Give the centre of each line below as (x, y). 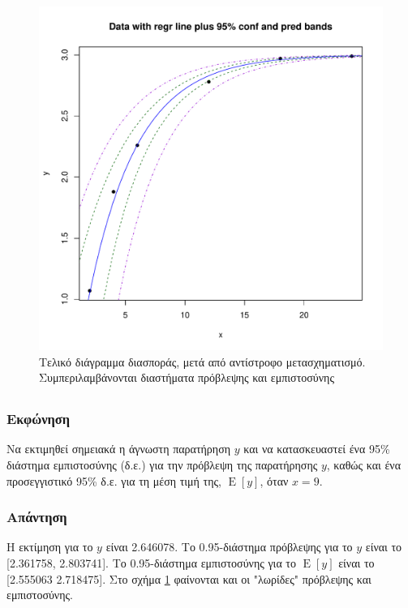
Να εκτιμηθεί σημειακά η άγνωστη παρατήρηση (119, 449)
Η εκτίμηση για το (50, 547)
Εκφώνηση (38, 419)
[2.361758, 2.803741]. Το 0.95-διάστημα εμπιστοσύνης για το (151, 563)
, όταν (274, 480)
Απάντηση (37, 517)
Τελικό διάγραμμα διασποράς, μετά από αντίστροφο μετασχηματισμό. (202, 361)
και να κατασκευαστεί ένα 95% (317, 449)
